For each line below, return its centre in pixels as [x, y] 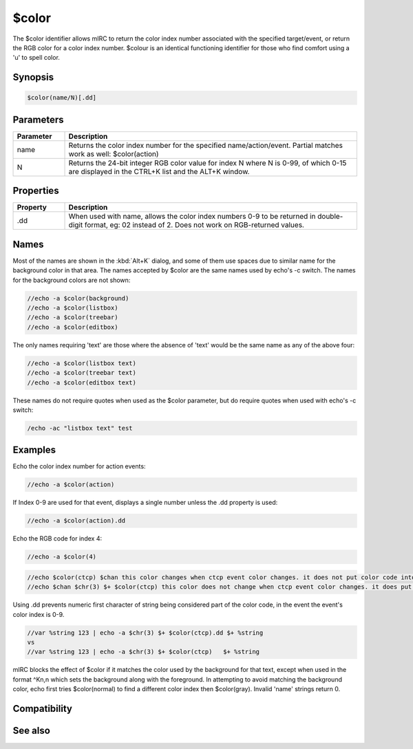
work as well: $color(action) [114, 153]
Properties [36, 191]
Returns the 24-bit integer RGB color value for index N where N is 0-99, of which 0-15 [208, 163]
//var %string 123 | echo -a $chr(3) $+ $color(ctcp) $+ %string [144, 652]
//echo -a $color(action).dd [76, 521]
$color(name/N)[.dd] [62, 98]
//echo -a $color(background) [78, 298]
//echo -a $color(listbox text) [82, 363]
